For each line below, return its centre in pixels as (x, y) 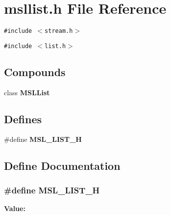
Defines (23, 119)
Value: (15, 208)
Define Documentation (62, 166)
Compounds (35, 71)
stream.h (59, 31)
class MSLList (27, 92)
